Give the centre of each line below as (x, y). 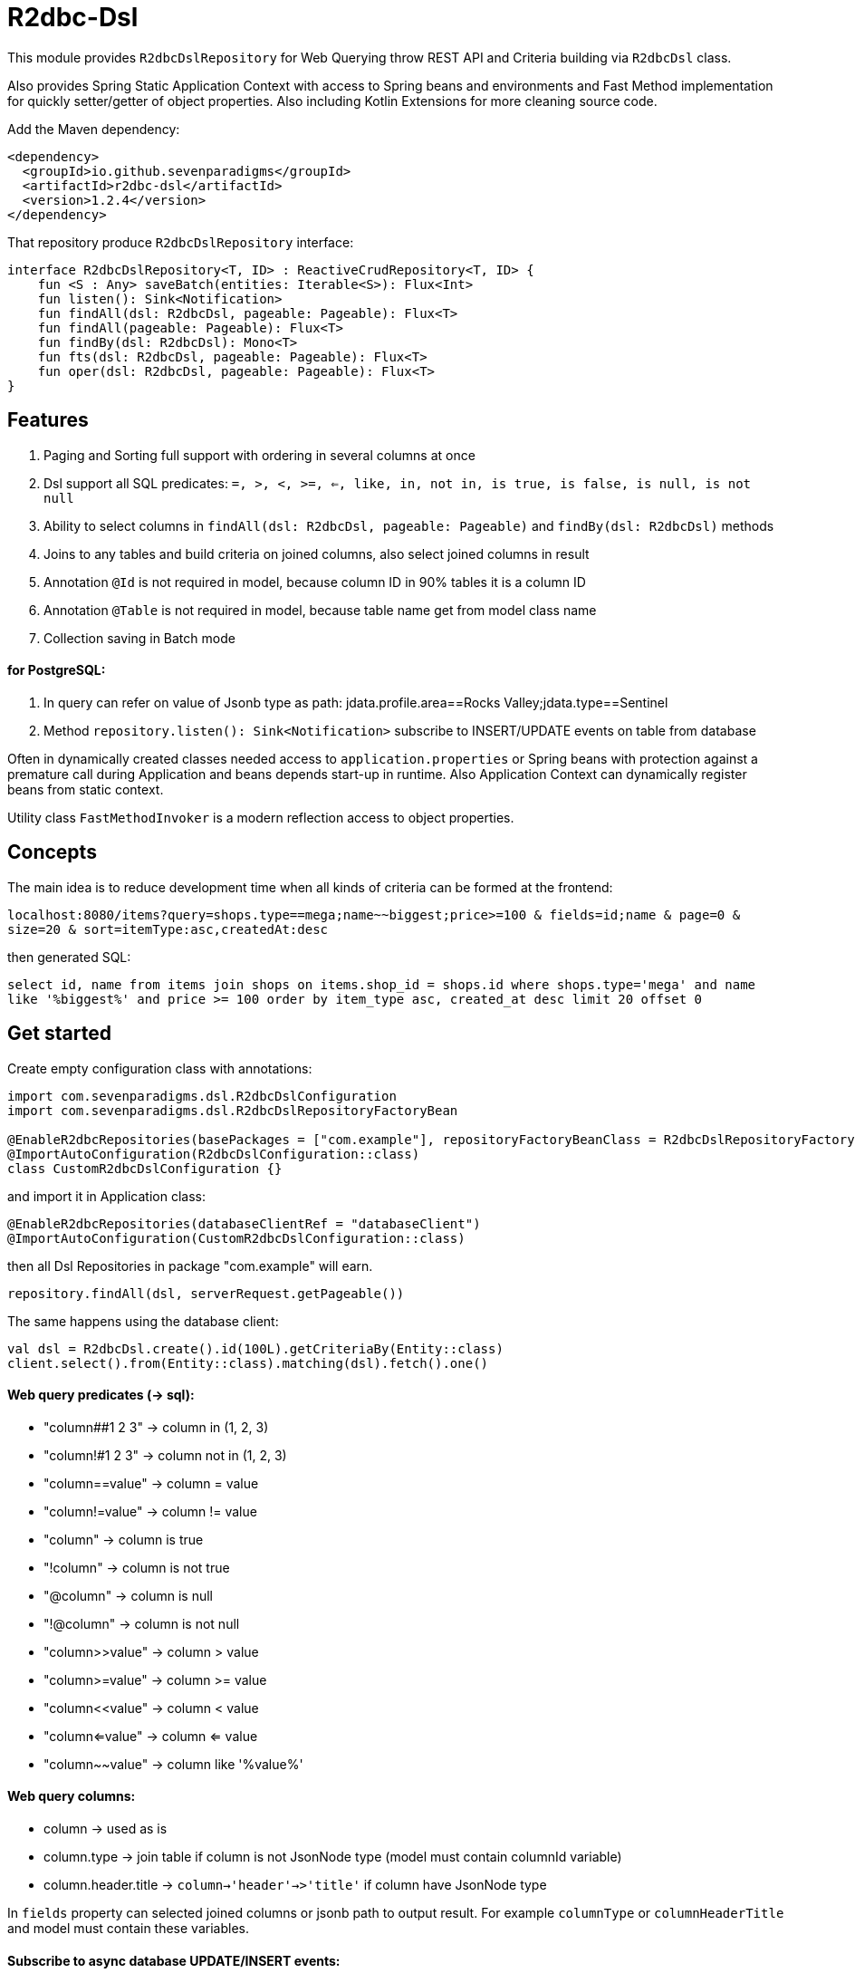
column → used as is (106, 1828)
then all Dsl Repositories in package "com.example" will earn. (190, 1266)
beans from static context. (86, 789)
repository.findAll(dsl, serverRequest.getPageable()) (206, 1293)
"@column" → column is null (128, 1595)
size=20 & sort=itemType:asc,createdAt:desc (168, 929)
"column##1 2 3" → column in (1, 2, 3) (156, 1427)
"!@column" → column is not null (142, 1623)
